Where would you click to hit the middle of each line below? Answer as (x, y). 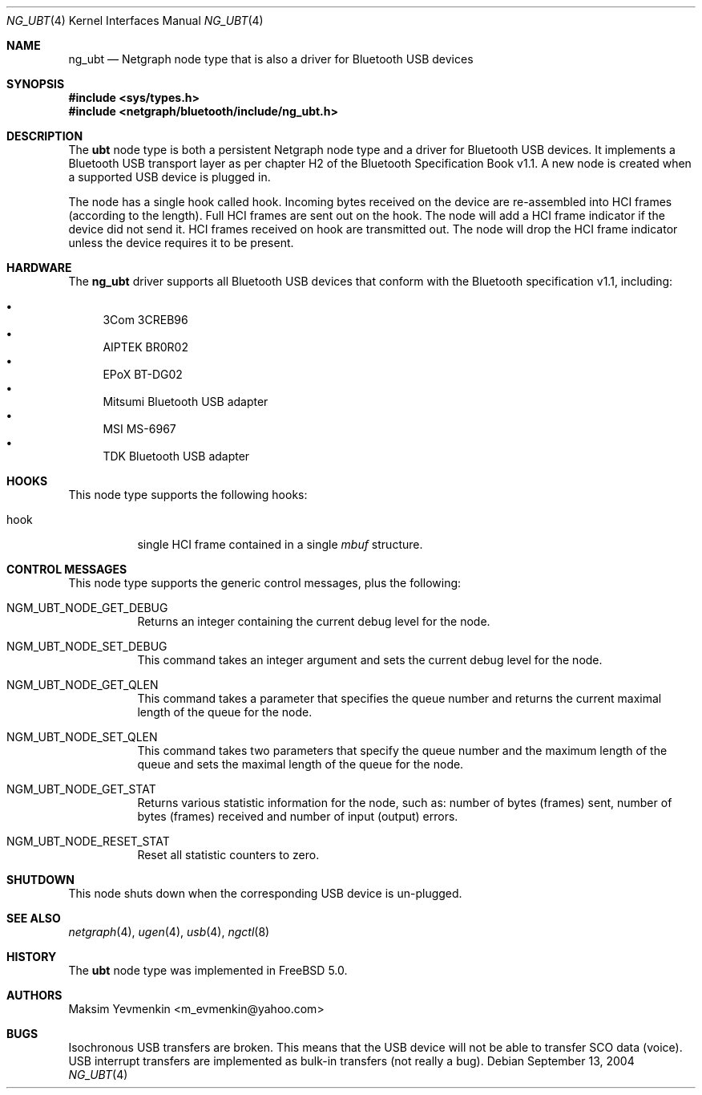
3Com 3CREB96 (145, 320)
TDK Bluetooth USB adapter (176, 456)
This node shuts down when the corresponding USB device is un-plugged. (265, 893)
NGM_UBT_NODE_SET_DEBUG (87, 646)
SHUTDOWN (40, 880)
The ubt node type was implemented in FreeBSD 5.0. (208, 970)
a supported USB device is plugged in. (169, 177)
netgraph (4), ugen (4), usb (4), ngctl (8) (169, 932)
